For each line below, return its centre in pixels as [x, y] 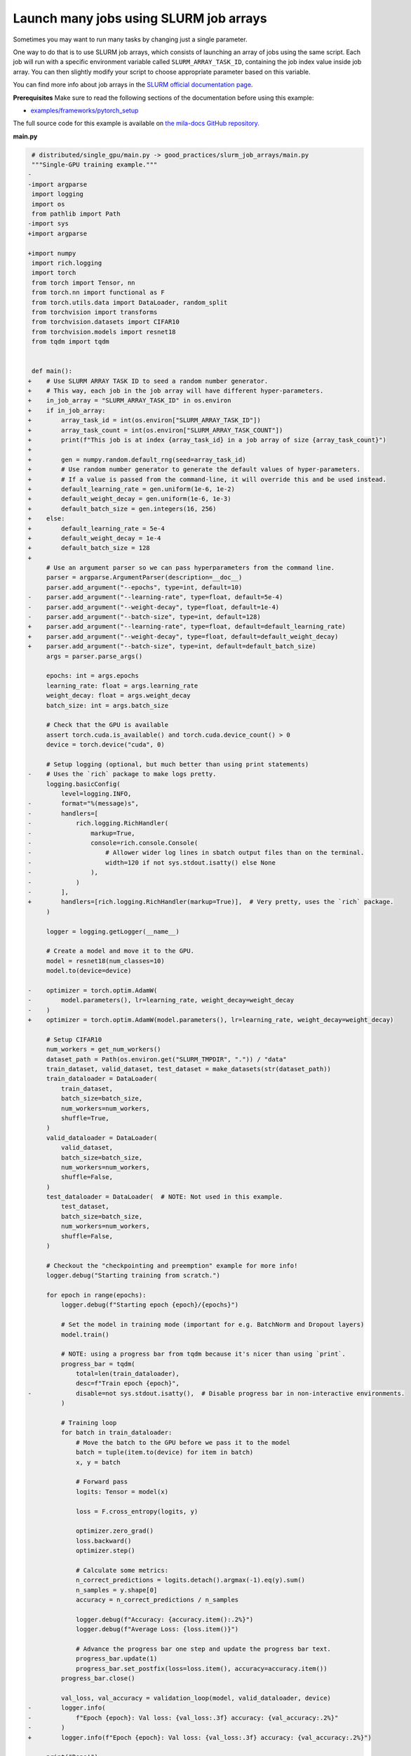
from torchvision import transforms [95, 312]
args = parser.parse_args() [94, 656]
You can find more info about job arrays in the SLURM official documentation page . [133, 85]
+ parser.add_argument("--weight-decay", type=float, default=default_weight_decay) [183, 636]
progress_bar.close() [98, 1678]
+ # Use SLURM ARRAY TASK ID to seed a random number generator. [148, 381]
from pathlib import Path [76, 214]
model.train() [85, 1334]
